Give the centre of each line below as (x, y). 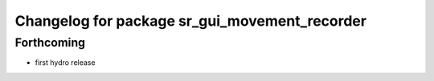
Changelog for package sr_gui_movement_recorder (191, 21)
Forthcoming (50, 43)
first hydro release (65, 63)
